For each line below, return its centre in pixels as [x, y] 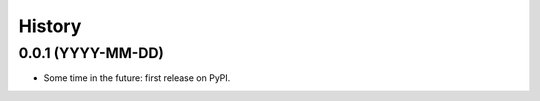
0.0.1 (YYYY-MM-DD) [91, 53]
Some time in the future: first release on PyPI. [137, 78]
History [50, 26]
